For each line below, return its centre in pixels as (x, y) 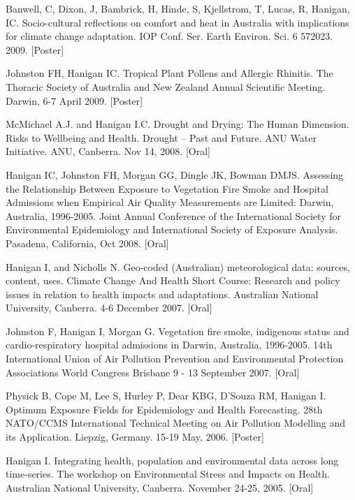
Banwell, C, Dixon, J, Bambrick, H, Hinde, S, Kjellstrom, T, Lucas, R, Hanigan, (178, 8)
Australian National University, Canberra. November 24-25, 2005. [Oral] (160, 487)
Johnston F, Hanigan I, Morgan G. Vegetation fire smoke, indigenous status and (177, 331)
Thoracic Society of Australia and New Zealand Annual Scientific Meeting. (166, 86)
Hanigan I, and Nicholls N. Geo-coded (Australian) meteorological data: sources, (178, 266)
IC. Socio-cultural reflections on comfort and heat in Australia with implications (177, 22)
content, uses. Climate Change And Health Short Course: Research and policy (173, 280)
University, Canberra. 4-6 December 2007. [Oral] (109, 308)
